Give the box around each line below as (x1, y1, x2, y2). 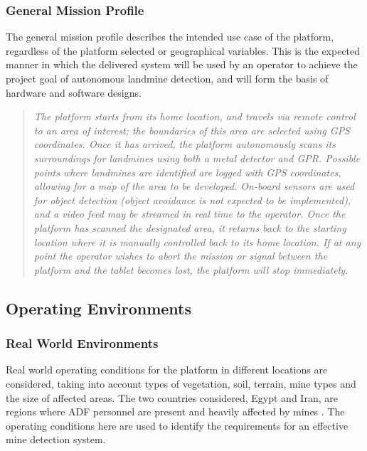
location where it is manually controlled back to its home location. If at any (33, 234, 361, 249)
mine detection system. (6, 432, 106, 447)
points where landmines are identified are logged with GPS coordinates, (33, 164, 341, 179)
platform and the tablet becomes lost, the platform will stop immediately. (33, 262, 349, 277)
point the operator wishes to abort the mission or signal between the (33, 248, 327, 263)
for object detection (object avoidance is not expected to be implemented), (33, 192, 351, 207)
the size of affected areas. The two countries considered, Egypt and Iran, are (6, 390, 338, 405)
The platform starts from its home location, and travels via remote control (33, 109, 356, 124)
